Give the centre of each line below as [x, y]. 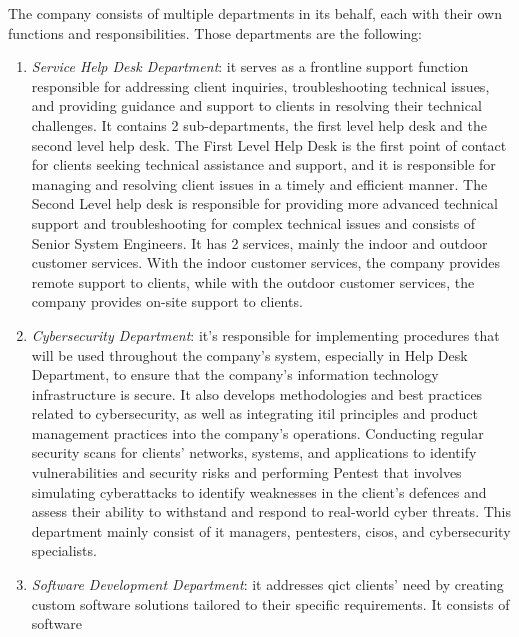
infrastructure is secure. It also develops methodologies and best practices [257, 393]
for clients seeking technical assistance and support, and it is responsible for [263, 164]
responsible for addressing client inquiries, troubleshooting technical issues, [260, 85]
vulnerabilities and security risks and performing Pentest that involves [246, 472]
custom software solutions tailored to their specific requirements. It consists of [270, 603]
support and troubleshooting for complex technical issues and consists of [253, 222]
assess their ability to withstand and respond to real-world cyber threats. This [271, 511]
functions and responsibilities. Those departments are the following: [215, 32]
